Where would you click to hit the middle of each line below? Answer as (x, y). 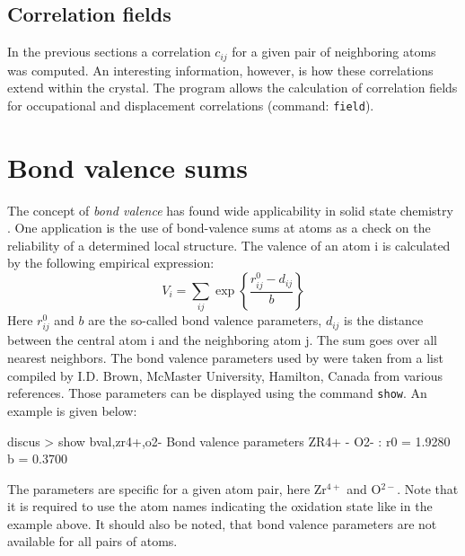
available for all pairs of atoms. (92, 541)
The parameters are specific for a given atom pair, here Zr (167, 488)
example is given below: (72, 410)
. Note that (428, 488)
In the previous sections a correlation (109, 52)
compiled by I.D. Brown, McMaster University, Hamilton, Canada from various (225, 375)
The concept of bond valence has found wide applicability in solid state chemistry (230, 210)
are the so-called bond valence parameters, (205, 320)
